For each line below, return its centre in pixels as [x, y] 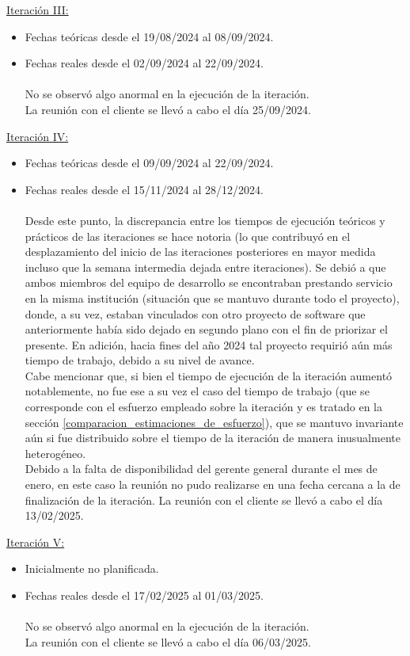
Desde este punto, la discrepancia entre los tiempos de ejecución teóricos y [205, 220]
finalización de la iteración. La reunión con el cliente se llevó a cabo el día [204, 500]
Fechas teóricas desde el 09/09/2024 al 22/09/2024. [149, 163]
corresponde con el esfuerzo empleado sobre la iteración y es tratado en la [204, 407]
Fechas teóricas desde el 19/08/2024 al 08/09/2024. [149, 36]
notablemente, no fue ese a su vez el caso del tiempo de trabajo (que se [197, 391]
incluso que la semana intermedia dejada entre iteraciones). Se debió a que [205, 267]
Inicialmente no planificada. [92, 568]
